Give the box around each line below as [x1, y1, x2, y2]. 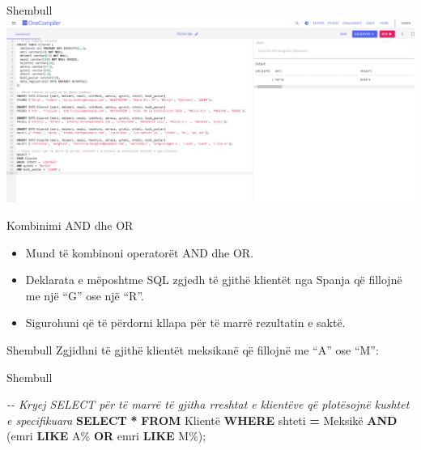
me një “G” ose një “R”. [25, 287, 144, 304]
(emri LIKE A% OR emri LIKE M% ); [6, 427, 206, 444]
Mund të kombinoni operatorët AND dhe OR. [25, 244, 254, 261]
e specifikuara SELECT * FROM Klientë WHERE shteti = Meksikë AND [6, 411, 398, 428]
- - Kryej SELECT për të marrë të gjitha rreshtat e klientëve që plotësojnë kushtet [6, 396, 410, 413]
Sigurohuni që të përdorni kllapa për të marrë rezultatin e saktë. [25, 314, 346, 331]
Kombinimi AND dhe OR [6, 217, 134, 234]
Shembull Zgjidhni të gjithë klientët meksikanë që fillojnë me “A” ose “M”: [6, 342, 379, 359]
